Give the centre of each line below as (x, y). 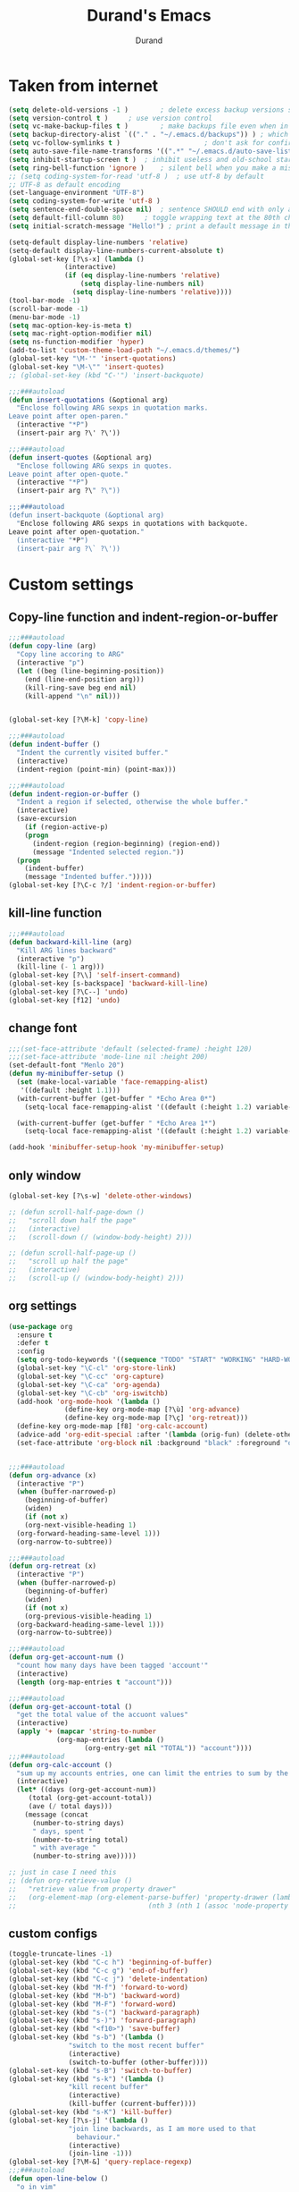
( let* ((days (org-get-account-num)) (87, 1790)
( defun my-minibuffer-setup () (66, 1074)
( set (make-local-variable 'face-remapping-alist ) (112, 1082)
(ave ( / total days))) (71, 1807)
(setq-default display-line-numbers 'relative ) (99, 242)
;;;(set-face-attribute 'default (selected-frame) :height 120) (130, 1049)
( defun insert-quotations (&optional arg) (88, 400)
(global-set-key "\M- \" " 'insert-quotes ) (87, 367)
